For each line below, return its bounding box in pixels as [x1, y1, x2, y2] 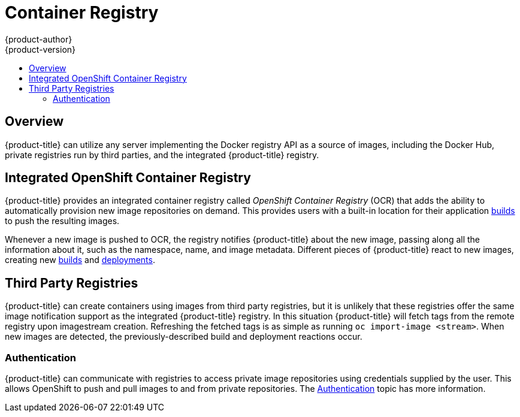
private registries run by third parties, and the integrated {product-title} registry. [5, 149, 319, 160]
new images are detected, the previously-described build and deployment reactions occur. [5, 331, 362, 342]
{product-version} [5, 44, 76, 55]
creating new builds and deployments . [5, 255, 155, 265]
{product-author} [5, 34, 72, 44]
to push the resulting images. [5, 216, 120, 226]
